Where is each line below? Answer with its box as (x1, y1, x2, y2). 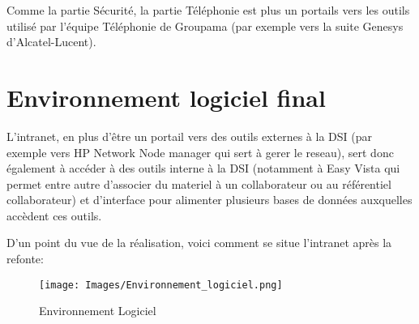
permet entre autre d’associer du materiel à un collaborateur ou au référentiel (6, 175, 391, 192)
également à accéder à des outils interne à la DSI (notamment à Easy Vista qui (6, 160, 400, 177)
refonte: (6, 250, 44, 267)
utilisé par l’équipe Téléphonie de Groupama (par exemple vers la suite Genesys (6, 17, 404, 34)
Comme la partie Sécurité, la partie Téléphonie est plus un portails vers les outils (6, 2, 410, 18)
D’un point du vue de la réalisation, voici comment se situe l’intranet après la (6, 234, 392, 251)
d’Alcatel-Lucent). (6, 33, 96, 50)
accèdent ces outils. (6, 207, 102, 224)
